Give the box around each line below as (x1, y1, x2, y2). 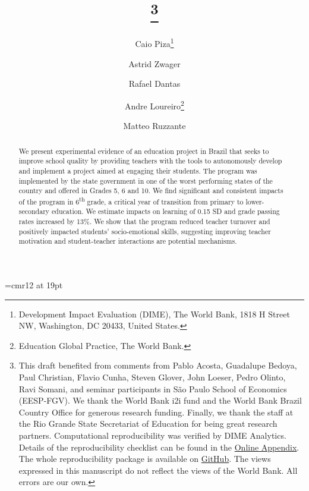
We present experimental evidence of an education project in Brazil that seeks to (18, 146, 269, 156)
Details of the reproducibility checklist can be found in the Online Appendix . (18, 440, 299, 453)
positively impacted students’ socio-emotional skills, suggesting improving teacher (18, 226, 271, 236)
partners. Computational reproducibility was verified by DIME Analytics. (18, 429, 286, 441)
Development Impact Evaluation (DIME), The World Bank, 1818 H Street (18, 307, 290, 320)
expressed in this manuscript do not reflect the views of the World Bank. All (18, 464, 298, 476)
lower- (245, 196, 264, 206)
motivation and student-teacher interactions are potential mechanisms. (18, 236, 237, 246)
